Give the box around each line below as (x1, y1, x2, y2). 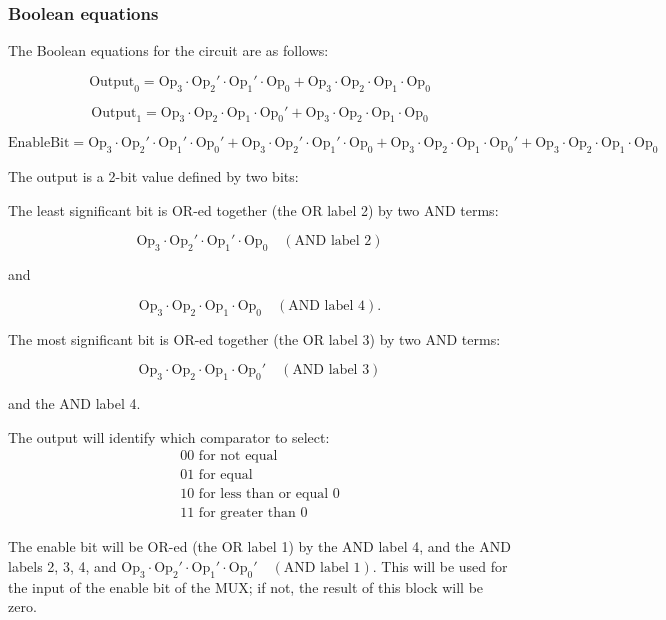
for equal (198, 468, 253, 483)
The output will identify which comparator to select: (8, 426, 330, 447)
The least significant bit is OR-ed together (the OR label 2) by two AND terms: (8, 199, 499, 220)
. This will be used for (372, 555, 508, 576)
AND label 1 (283, 560, 361, 575)
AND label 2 (294, 234, 372, 249)
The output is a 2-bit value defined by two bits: (8, 166, 299, 187)
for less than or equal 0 (198, 487, 340, 502)
